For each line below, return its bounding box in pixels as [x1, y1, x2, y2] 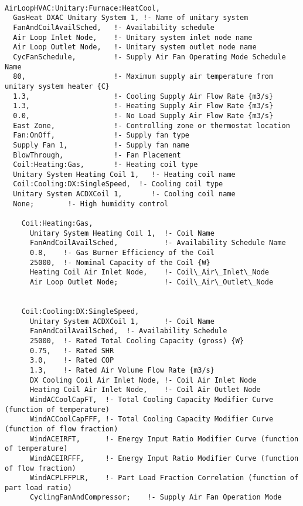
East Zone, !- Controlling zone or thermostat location [13, 121, 290, 130]
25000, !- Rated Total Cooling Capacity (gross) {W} [29, 336, 244, 345]
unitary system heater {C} [5, 82, 110, 91]
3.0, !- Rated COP [29, 356, 114, 365]
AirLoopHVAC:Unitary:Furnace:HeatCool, [5, 4, 160, 12]
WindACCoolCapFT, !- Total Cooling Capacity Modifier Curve [29, 395, 274, 404]
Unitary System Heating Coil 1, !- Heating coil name [13, 170, 236, 179]
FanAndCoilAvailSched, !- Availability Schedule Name [29, 239, 286, 247]
